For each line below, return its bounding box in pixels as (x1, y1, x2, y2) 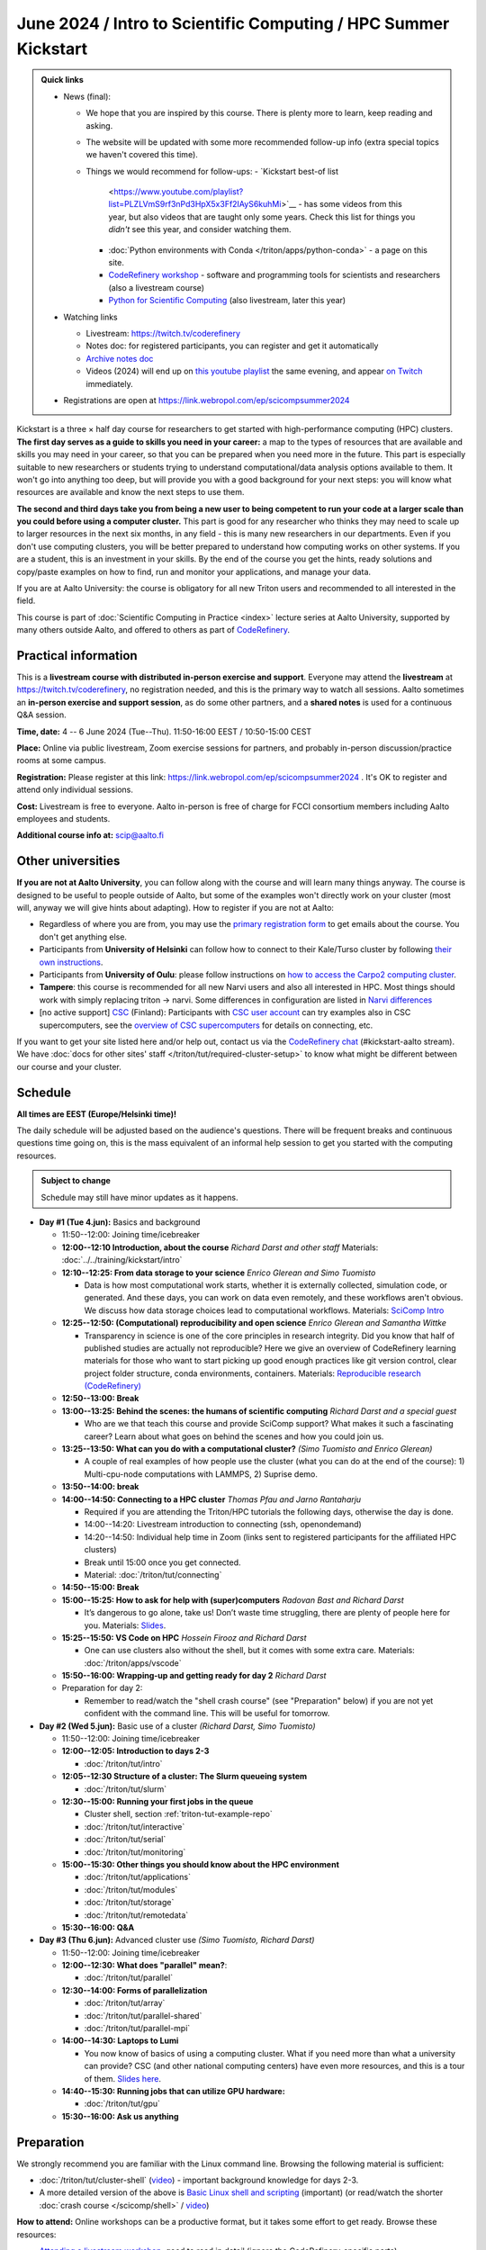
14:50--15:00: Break (61, 1582, 139, 1593)
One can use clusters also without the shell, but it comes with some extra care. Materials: (84, 1645, 416, 1656)
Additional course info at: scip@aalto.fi (16, 830, 164, 841)
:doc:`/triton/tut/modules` (84, 1884, 178, 1894)
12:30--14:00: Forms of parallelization (61, 1984, 208, 1995)
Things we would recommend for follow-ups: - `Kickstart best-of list (85, 166, 339, 176)
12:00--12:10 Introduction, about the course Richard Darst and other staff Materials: (61, 1242, 379, 1253)
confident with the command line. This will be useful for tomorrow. (84, 1708, 330, 1719)
